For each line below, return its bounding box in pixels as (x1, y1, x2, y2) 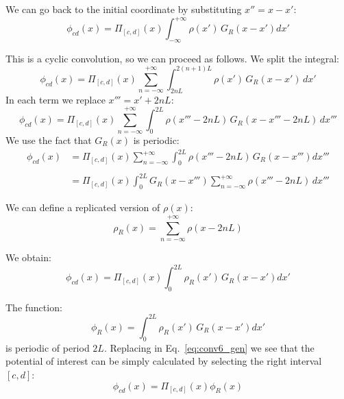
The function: (5, 300, 62, 314)
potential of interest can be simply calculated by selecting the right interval (5, 354, 322, 368)
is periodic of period (5, 340, 90, 354)
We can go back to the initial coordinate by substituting (5, 2, 242, 16)
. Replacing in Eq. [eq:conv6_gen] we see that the (103, 340, 315, 354)
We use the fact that (5, 132, 92, 147)
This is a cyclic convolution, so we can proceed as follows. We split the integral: (5, 51, 339, 65)
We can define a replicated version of (5, 200, 160, 215)
